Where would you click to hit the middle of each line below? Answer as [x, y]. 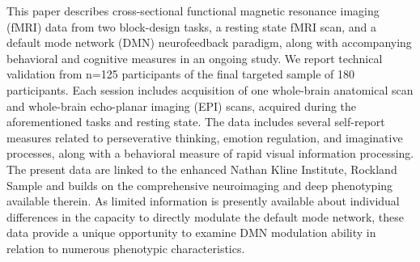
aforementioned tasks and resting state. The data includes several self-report [196, 122]
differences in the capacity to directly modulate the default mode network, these [206, 216]
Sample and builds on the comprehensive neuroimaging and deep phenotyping [200, 185]
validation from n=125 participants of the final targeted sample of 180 [181, 74]
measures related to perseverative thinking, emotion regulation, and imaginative [205, 137]
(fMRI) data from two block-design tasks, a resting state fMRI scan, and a [192, 26]
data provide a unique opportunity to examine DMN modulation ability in [191, 232]
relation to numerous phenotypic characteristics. [126, 248]
